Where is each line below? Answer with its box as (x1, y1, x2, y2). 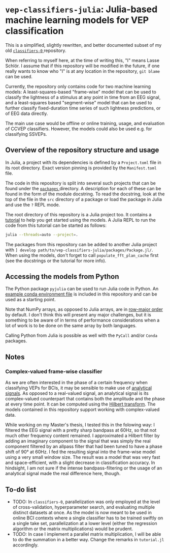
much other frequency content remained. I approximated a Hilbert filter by (5, 432, 160, 439)
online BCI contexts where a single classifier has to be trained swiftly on (12, 515, 163, 521)
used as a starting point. (5, 297, 56, 303)
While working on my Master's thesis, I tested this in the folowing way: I (5, 422, 155, 428)
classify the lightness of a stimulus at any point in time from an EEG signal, (5, 94, 161, 100)
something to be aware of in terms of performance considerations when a (5, 317, 160, 324)
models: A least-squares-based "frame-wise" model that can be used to (5, 89, 156, 95)
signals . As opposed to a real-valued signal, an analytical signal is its (5, 390, 149, 396)
